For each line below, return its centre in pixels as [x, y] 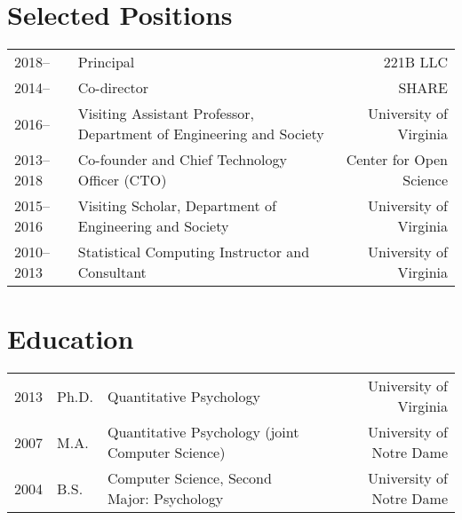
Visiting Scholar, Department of [177, 206]
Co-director [113, 88]
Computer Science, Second [189, 478]
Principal [106, 62]
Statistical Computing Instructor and [194, 252]
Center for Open [397, 160]
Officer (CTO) [122, 180]
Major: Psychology [165, 499]
